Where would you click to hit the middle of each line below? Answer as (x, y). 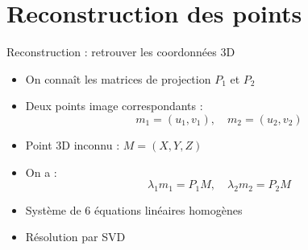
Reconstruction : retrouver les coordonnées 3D (121, 52)
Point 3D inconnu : (73, 144)
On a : (41, 172)
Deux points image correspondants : (114, 106)
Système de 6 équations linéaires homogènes (134, 209)
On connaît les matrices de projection (118, 78)
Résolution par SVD (75, 237)
